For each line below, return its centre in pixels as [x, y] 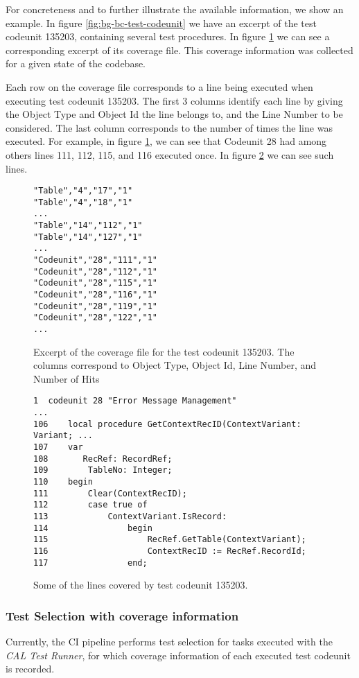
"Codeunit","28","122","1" [95, 318]
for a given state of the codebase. [76, 63]
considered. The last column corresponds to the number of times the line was [169, 127]
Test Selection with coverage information [122, 615]
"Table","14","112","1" [88, 226]
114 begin [93, 528]
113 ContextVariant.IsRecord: [130, 516]
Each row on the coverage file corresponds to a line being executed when [159, 86]
